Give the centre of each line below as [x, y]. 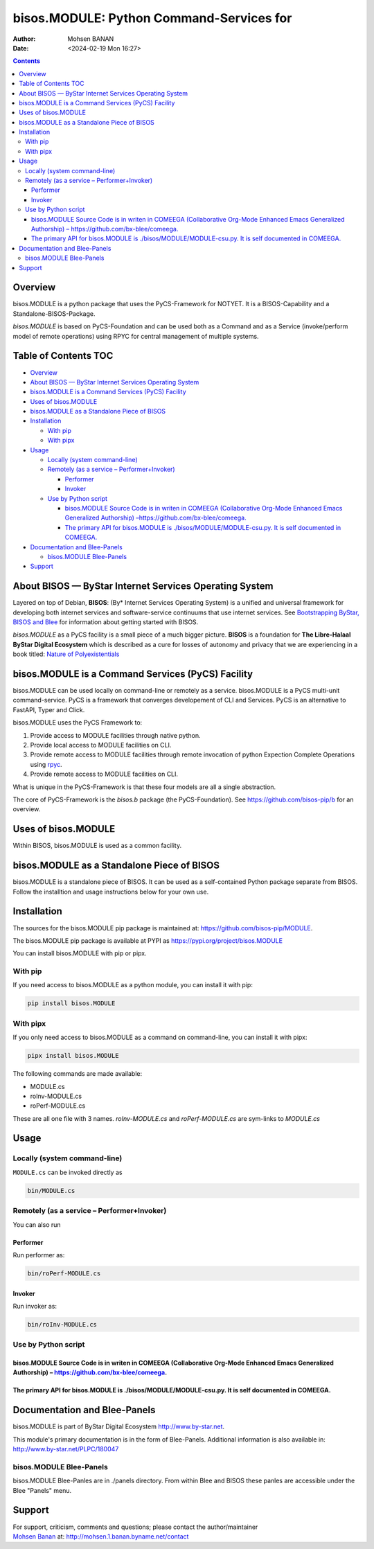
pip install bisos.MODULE [71, 1003]
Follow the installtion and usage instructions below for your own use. [111, 892]
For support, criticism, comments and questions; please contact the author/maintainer [135, 1527]
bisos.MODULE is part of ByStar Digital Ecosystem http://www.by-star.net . [119, 1426]
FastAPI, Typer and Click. [49, 709]
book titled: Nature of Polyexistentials [66, 654]
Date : [21, 48]
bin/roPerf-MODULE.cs [64, 1273]
